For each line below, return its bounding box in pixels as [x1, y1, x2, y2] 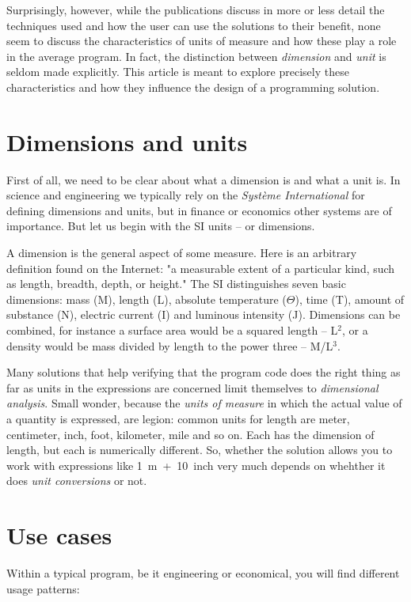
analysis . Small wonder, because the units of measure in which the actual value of [6, 395, 402, 411]
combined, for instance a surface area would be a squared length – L [6, 322, 338, 339]
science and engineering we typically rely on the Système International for [6, 187, 365, 203]
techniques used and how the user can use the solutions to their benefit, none [6, 17, 381, 33]
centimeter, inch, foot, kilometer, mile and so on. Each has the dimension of [6, 426, 375, 442]
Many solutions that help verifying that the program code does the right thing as [6, 364, 401, 381]
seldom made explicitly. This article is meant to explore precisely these [6, 63, 349, 80]
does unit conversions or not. [6, 472, 147, 489]
